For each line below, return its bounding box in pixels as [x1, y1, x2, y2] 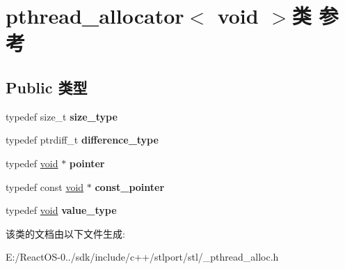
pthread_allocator [6, 1, 184, 30]
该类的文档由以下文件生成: [6, 226, 125, 240]
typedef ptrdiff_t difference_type [6, 132, 159, 147]
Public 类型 [6, 76, 88, 98]
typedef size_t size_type [6, 109, 118, 123]
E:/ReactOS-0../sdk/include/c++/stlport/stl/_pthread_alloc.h [6, 249, 279, 264]
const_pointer [95, 179, 165, 194]
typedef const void [6, 179, 84, 194]
